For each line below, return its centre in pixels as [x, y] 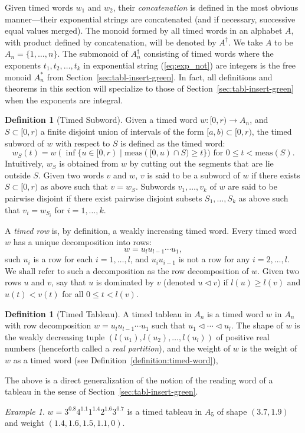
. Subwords [155, 186]
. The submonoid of [93, 53]
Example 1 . [25, 411]
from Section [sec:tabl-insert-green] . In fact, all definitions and [160, 76]
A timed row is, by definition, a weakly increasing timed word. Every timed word [151, 230]
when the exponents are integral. [64, 100]
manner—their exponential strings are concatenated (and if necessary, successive [150, 19]
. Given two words [71, 175]
